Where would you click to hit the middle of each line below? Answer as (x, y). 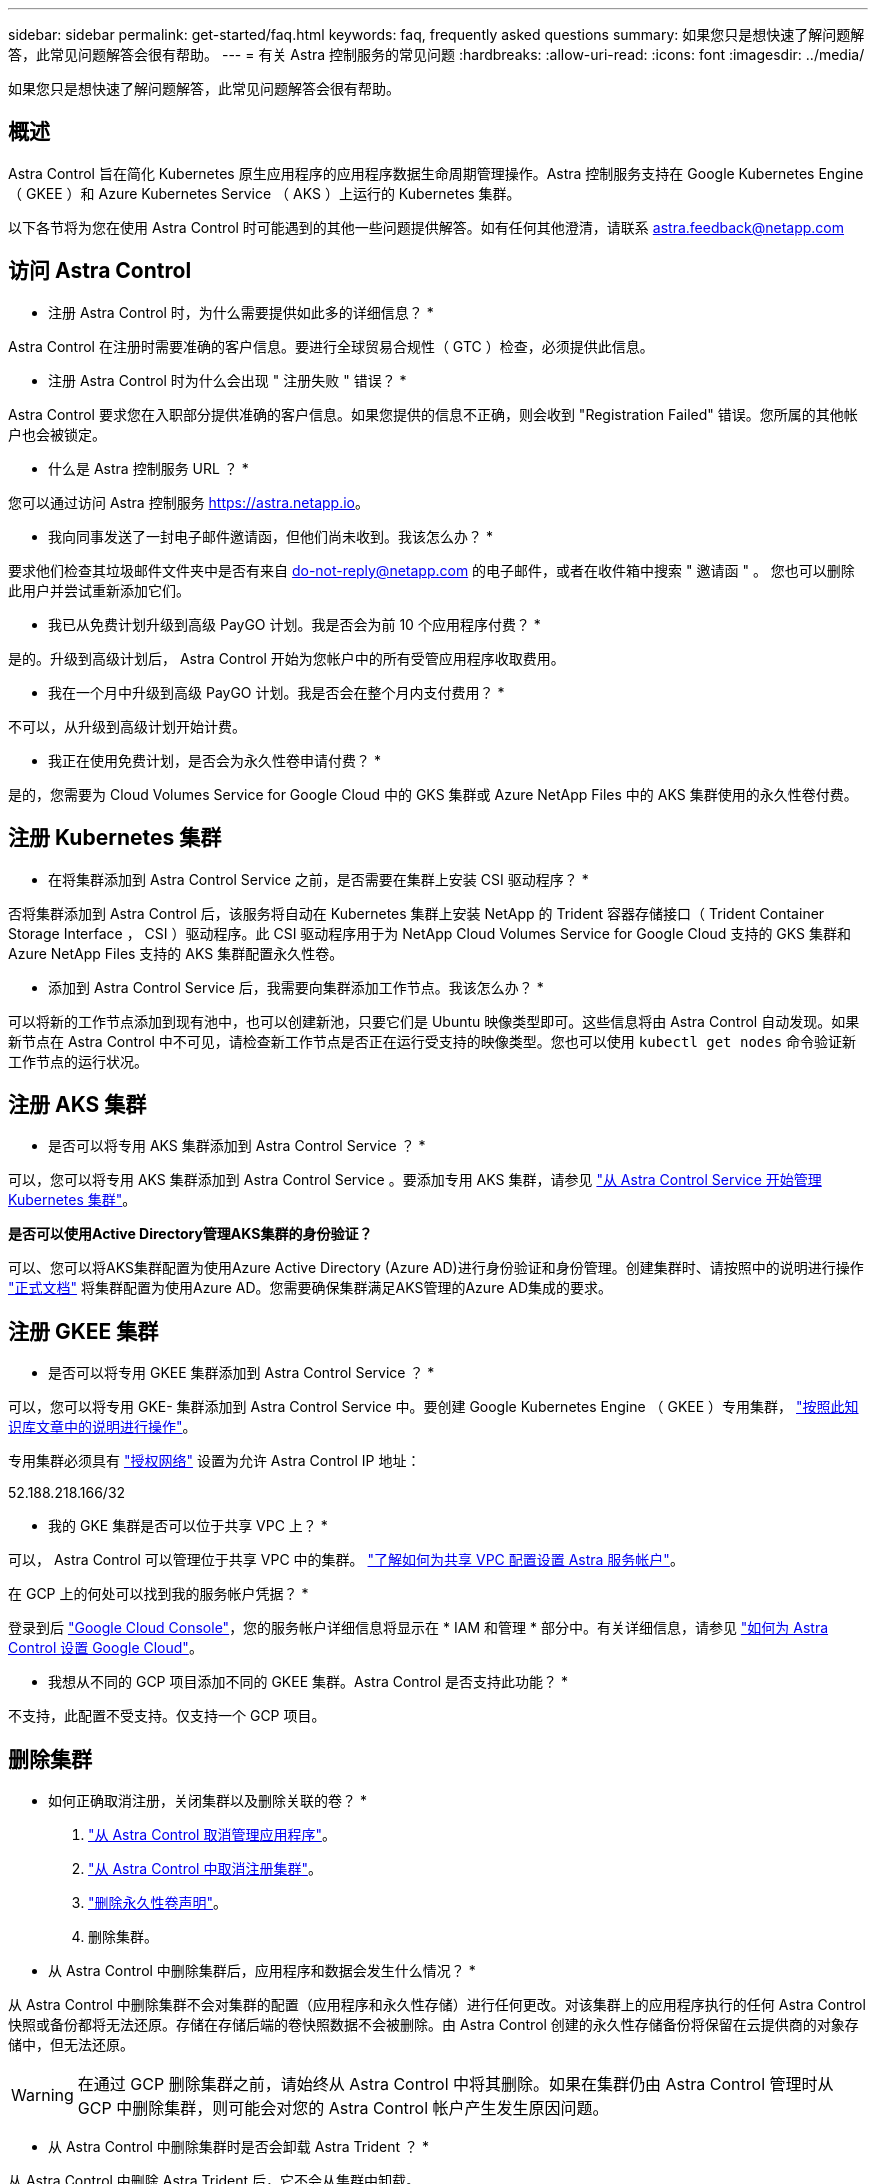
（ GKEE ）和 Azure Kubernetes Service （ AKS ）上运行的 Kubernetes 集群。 (264, 193)
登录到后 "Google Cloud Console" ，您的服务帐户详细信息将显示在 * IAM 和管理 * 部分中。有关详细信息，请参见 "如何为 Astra (418, 1628)
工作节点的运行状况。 (78, 1061)
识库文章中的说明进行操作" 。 (102, 1427)
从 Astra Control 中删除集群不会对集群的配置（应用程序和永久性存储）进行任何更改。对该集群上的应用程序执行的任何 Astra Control (437, 2005)
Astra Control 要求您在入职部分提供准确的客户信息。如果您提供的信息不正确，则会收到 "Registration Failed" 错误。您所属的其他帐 (433, 414)
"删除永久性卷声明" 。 (158, 1903)
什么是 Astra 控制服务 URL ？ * (148, 468)
